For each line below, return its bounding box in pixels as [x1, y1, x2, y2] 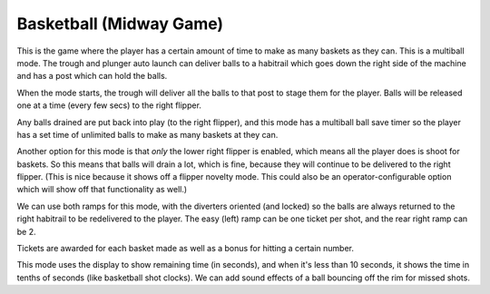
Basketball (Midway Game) [16, 14, 224, 34]
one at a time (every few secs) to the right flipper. [16, 100, 201, 111]
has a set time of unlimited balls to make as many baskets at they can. [16, 129, 279, 140]
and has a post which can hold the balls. [16, 71, 168, 82]
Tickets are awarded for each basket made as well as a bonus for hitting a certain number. [16, 243, 354, 254]
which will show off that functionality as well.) [16, 184, 188, 195]
